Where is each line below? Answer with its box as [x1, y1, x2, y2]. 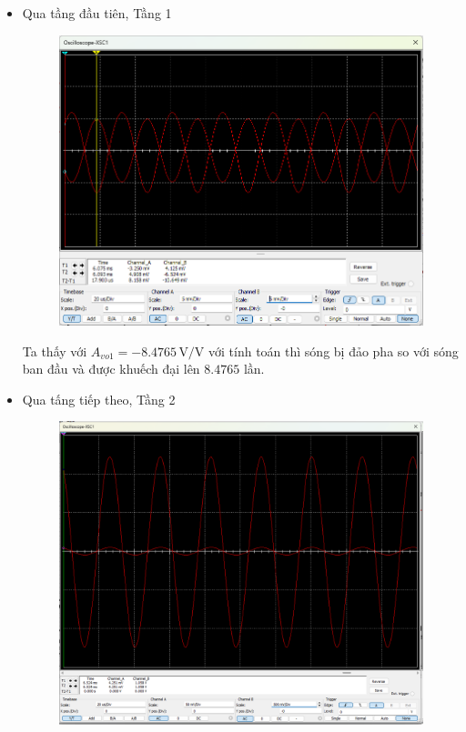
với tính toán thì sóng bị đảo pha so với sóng [208, 341, 459, 360]
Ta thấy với [22, 341, 87, 360]
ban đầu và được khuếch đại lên [22, 359, 200, 378]
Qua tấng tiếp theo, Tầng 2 [22, 389, 176, 408]
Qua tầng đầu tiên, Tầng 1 [22, 4, 172, 22]
